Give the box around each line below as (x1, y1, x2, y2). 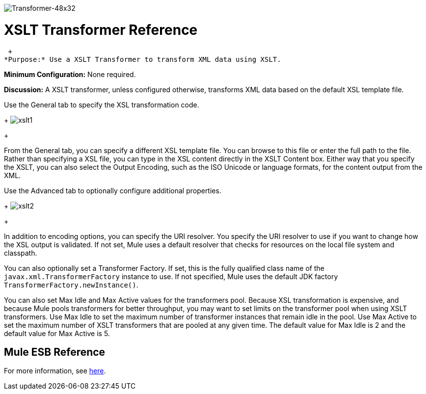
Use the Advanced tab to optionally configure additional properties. (4, 186, 221, 195)
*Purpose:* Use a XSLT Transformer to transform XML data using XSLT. (4, 55, 281, 63)
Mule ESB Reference (4, 345, 106, 358)
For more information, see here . (4, 367, 106, 375)
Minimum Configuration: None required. (4, 70, 136, 79)
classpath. (4, 248, 37, 257)
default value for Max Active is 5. (4, 329, 110, 338)
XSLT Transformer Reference (4, 21, 198, 38)
